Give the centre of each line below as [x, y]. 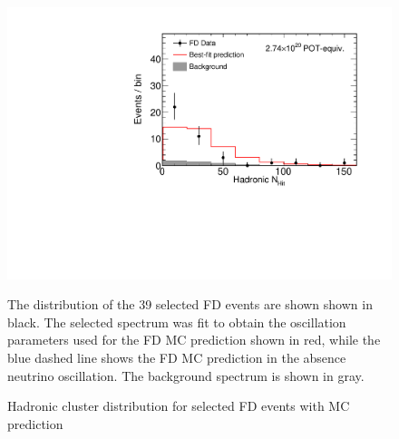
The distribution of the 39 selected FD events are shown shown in [190, 304]
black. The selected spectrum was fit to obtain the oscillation [177, 322]
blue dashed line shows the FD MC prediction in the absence [177, 358]
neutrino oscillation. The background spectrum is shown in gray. [186, 375]
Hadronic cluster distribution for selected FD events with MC [179, 406]
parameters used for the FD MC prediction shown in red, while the [194, 340]
